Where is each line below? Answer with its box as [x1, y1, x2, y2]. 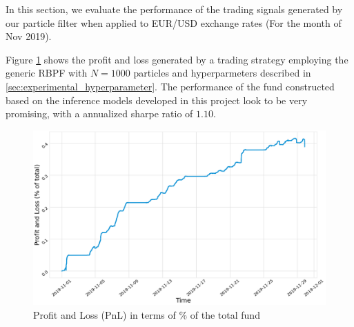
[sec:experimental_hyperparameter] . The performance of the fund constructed [6, 79, 335, 93]
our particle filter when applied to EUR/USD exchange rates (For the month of [6, 15, 342, 30]
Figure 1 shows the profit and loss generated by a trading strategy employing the [6, 52, 348, 66]
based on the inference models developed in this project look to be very [6, 92, 308, 107]
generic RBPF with [6, 66, 88, 80]
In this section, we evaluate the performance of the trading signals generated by [6, 2, 343, 16]
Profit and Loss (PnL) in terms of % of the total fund [33, 307, 260, 321]
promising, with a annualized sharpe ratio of [6, 106, 193, 121]
